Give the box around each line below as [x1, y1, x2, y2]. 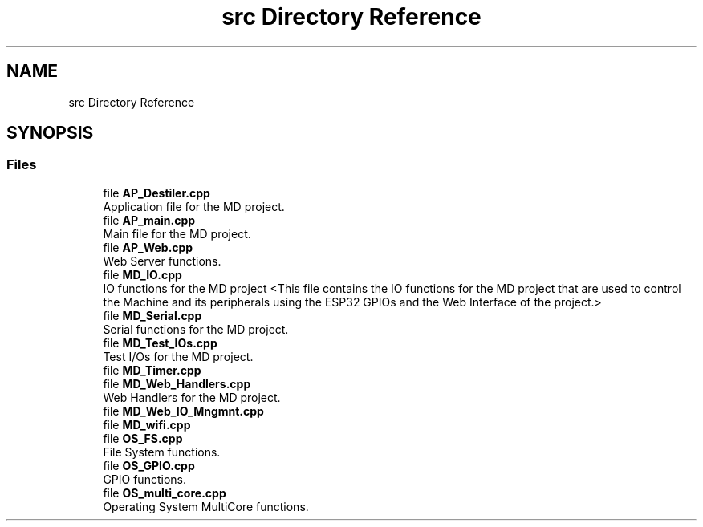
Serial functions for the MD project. [103, 322, 289, 336]
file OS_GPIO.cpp [103, 458, 195, 472]
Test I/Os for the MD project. [103, 349, 254, 363]
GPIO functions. [103, 472, 186, 486]
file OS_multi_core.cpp [103, 485, 226, 500]
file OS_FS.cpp [103, 431, 183, 445]
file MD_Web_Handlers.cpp [103, 376, 251, 391]
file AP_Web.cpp [103, 240, 193, 254]
